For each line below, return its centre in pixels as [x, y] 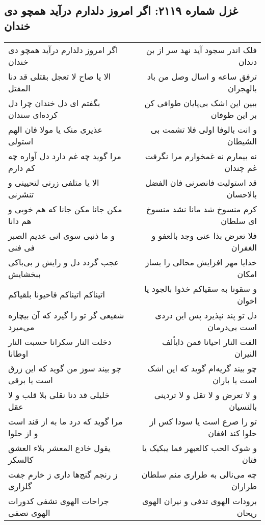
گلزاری [20, 486]
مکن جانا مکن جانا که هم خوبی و [65, 209]
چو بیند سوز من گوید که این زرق [65, 368]
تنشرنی [21, 194]
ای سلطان [239, 220]
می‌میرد [21, 327]
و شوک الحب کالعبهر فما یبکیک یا [199, 447]
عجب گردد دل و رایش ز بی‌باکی [64, 262]
